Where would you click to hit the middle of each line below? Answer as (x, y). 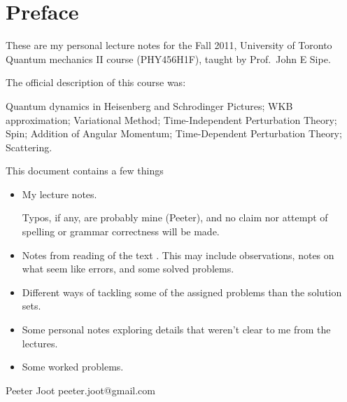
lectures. (40, 343)
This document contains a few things (85, 171)
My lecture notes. (59, 194)
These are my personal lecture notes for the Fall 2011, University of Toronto (169, 45)
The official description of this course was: (96, 82)
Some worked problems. (73, 367)
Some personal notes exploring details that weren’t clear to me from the (176, 330)
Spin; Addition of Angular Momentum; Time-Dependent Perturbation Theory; (174, 133)
